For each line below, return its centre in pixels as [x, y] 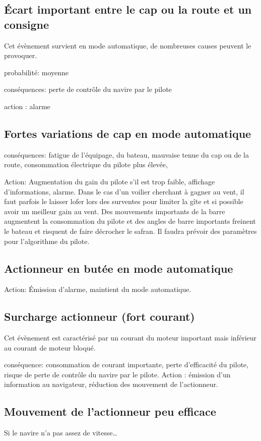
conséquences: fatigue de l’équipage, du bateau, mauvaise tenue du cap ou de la [126, 154]
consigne [27, 24]
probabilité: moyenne [37, 72]
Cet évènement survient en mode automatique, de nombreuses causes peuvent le [128, 45]
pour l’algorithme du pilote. [47, 241]
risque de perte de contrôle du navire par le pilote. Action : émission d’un [117, 374]
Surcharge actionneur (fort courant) [100, 316]
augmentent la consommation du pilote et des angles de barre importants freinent [130, 221]
